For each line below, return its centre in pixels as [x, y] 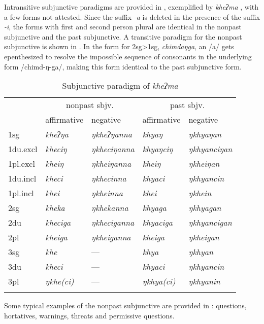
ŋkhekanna [110, 208]
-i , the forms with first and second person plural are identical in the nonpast [123, 27]
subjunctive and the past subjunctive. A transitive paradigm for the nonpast [123, 36]
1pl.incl [21, 193]
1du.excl [23, 149]
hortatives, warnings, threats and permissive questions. [89, 315]
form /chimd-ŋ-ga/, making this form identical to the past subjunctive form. [123, 66]
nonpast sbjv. [90, 105]
